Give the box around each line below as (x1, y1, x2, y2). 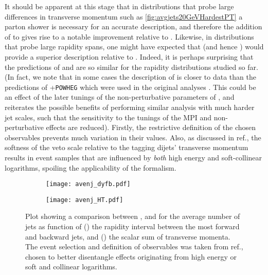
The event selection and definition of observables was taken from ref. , (25, 241, 243, 252)
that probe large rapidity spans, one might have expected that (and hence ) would (5, 41, 264, 52)
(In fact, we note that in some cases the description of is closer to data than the (5, 71, 256, 82)
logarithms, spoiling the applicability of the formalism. (5, 162, 176, 173)
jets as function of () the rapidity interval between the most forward (25, 221, 240, 232)
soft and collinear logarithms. (25, 261, 117, 272)
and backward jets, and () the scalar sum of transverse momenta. (25, 231, 230, 242)
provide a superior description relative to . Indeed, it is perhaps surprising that (5, 51, 254, 62)
